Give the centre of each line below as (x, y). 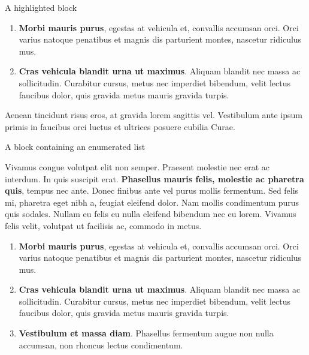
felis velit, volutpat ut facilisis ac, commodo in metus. (103, 225)
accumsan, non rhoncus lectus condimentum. (101, 345)
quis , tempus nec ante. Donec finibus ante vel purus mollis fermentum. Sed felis (152, 190)
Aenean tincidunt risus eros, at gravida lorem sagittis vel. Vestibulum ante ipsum (154, 115)
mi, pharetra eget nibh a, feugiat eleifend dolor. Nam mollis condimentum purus (152, 202)
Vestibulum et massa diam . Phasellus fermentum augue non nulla (146, 333)
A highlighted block (41, 7)
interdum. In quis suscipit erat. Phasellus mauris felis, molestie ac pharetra (154, 178)
